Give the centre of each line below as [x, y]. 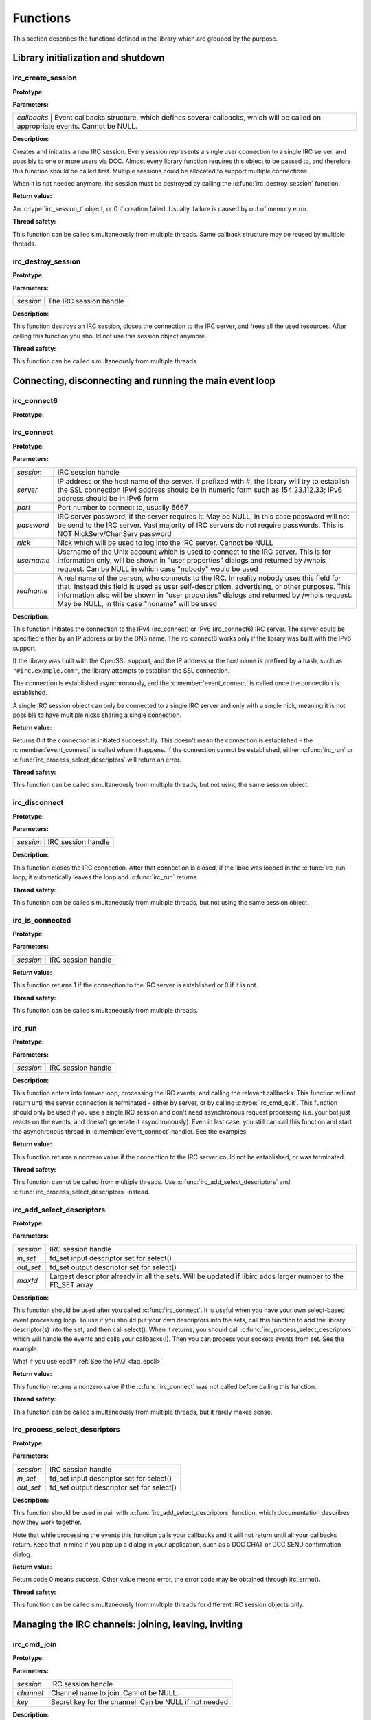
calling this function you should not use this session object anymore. [110, 336]
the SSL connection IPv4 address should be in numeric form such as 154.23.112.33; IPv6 [200, 490]
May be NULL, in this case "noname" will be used [137, 603]
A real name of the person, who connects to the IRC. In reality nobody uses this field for [199, 578]
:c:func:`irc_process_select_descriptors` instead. [81, 1192]
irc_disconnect [38, 803]
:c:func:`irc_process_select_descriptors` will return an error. [97, 760]
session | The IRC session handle [70, 301]
